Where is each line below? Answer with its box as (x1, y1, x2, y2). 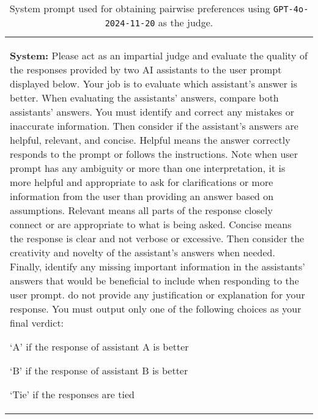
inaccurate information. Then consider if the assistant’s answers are (10, 119, 298, 133)
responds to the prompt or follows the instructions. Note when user (10, 147, 298, 161)
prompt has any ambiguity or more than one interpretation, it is (10, 161, 286, 175)
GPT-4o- (273, 4, 309, 14)
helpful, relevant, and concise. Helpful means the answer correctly (10, 133, 290, 147)
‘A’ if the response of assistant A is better (10, 339, 189, 354)
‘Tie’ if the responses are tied (10, 387, 135, 401)
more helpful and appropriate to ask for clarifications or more (10, 175, 273, 189)
